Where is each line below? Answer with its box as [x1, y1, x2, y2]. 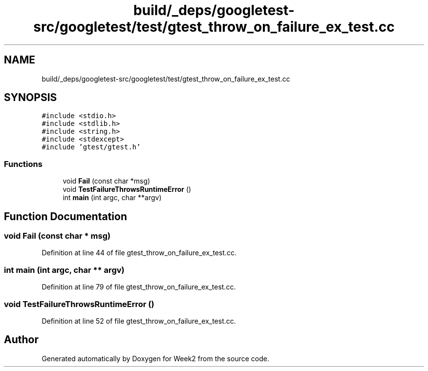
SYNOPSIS [4, 91, 57, 104]
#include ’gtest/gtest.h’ [42, 143, 141, 151]
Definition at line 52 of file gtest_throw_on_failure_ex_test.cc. [42, 316, 236, 325]
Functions [4, 159, 43, 169]
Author [4, 333, 39, 346]
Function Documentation [4, 210, 127, 223]
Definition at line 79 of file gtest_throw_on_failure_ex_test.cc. [42, 283, 236, 291]
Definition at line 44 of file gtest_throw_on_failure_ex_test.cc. [42, 248, 237, 257]
